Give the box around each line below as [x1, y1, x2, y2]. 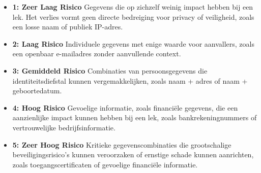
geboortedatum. [12, 85, 62, 96]
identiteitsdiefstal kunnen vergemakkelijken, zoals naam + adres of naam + [12, 75, 248, 86]
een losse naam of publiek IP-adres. [12, 21, 123, 32]
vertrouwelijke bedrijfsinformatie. [12, 122, 115, 132]
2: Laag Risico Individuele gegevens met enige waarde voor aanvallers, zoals [12, 38, 254, 49]
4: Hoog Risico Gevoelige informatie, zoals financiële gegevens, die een [12, 102, 238, 113]
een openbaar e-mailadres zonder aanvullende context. [12, 48, 181, 59]
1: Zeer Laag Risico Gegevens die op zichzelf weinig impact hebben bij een [12, 2, 253, 12]
